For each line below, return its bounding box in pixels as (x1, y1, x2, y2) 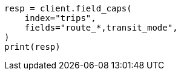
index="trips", (24, 13, 96, 23)
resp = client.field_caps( (4, 4, 132, 13)
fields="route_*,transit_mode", (24, 23, 178, 32)
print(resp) (4, 42, 61, 52)
